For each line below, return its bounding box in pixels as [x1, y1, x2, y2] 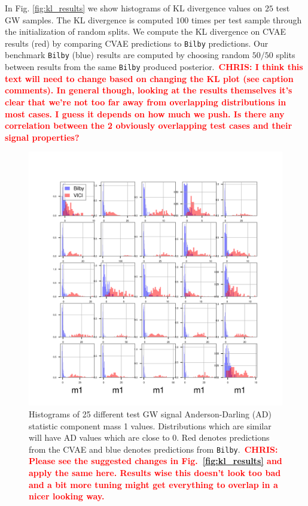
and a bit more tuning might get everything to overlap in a [29, 478, 278, 490]
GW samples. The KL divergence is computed [5, 13, 173, 26]
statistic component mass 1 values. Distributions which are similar [29, 419, 272, 432]
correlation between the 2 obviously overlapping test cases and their [5, 119, 292, 132]
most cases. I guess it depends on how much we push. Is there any [5, 107, 285, 120]
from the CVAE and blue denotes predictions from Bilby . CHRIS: [29, 443, 278, 455]
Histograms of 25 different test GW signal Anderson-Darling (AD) [29, 407, 272, 420]
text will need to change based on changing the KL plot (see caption [5, 72, 294, 84]
